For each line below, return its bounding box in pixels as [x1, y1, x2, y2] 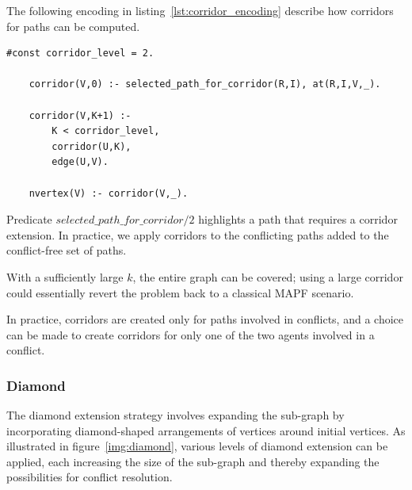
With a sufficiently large [6, 268, 124, 285]
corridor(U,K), [51, 140, 132, 152]
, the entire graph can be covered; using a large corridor [132, 268, 403, 285]
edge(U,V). [51, 156, 109, 168]
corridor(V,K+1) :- [29, 109, 132, 121]
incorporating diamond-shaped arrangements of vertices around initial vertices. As [6, 422, 406, 438]
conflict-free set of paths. [6, 242, 127, 258]
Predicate [6, 211, 52, 228]
